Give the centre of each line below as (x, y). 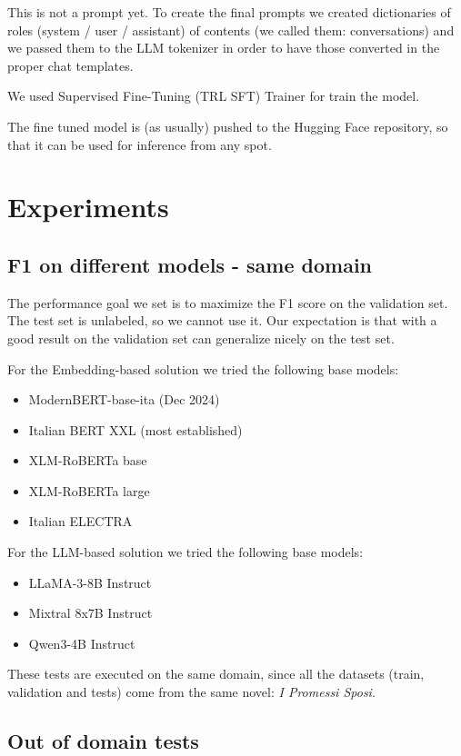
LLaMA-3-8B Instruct (90, 582)
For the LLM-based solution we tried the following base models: (185, 552)
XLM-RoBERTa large (89, 490)
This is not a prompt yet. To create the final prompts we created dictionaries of (229, 12)
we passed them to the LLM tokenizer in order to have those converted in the (224, 48)
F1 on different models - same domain (190, 264)
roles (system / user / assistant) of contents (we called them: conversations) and (231, 30)
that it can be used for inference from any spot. (140, 144)
